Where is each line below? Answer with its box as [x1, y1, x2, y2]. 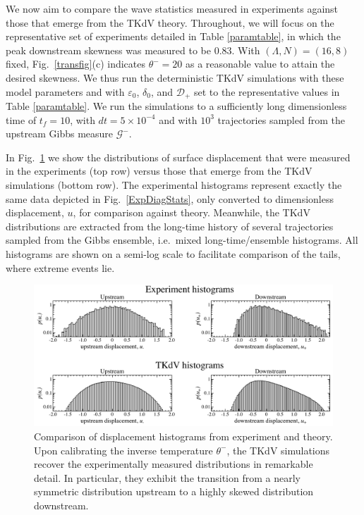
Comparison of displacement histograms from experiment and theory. [34, 428, 333, 443]
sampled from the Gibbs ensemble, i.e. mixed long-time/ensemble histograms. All [6, 232, 358, 247]
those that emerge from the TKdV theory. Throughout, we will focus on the [6, 15, 334, 30]
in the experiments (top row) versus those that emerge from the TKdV [6, 163, 313, 178]
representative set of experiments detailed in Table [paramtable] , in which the [6, 29, 341, 44]
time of [6, 112, 37, 127]
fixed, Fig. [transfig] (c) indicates [6, 56, 145, 71]
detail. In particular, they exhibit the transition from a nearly [34, 470, 301, 485]
